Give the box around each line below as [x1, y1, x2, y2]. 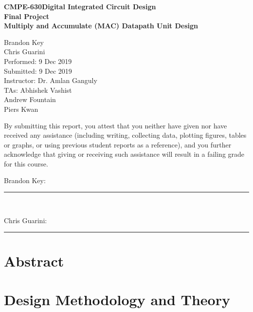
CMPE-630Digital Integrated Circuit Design [4, 1, 156, 11]
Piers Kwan [4, 104, 38, 114]
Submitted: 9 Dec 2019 [4, 65, 72, 76]
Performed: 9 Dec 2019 [4, 56, 72, 66]
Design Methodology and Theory [4, 289, 230, 309]
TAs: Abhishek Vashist [4, 84, 72, 95]
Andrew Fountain [4, 94, 56, 104]
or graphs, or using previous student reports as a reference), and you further [4, 139, 232, 149]
